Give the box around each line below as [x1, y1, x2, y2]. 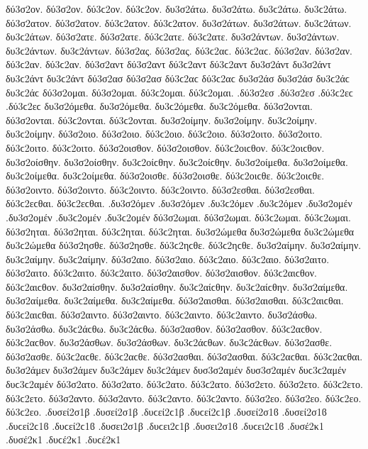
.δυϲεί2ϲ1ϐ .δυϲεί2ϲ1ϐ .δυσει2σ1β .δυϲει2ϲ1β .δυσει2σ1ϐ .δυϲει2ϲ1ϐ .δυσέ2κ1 [6, 418, 324, 433]
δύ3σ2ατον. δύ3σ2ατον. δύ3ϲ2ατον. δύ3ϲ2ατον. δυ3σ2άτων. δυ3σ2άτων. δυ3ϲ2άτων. [6, 15, 352, 30]
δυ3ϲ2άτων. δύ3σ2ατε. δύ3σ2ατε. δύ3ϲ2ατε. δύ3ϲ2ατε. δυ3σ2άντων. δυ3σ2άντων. [6, 29, 340, 44]
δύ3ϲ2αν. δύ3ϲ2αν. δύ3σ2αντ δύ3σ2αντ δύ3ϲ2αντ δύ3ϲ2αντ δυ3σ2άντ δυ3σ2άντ [6, 57, 331, 72]
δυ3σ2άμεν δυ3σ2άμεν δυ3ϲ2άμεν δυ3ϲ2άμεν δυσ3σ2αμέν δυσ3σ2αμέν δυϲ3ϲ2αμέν [6, 362, 347, 377]
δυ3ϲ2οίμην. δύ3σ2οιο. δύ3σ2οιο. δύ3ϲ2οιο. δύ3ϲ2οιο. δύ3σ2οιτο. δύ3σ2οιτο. [6, 126, 323, 141]
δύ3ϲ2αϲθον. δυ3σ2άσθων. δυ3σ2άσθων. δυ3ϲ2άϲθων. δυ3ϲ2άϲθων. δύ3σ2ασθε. [6, 335, 333, 350]
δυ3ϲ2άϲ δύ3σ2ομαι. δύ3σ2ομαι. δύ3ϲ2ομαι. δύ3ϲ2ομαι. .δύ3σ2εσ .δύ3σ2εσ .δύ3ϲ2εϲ [6, 84, 354, 99]
